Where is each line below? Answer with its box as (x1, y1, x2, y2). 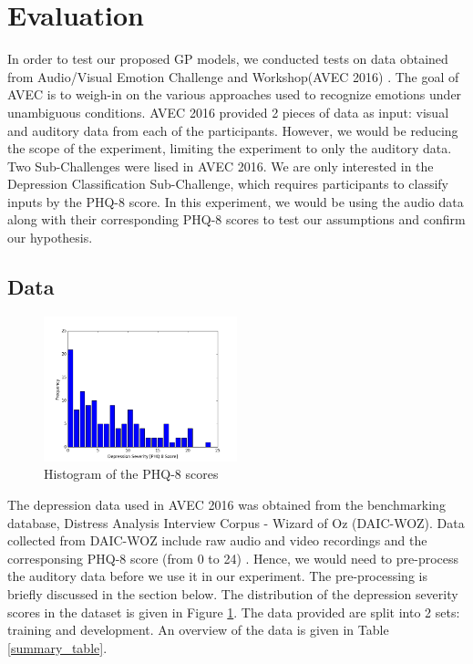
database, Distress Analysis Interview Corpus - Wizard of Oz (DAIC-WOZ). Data (7, 513, 465, 532)
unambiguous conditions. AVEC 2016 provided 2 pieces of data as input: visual (7, 102, 449, 121)
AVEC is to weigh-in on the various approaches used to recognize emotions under (7, 85, 462, 104)
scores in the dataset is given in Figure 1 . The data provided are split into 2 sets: (7, 602, 460, 621)
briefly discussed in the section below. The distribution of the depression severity (7, 585, 458, 604)
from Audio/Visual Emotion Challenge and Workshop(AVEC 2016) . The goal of (7, 67, 459, 86)
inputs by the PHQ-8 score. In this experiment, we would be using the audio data (7, 192, 464, 211)
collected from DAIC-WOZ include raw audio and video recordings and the (7, 531, 427, 550)
